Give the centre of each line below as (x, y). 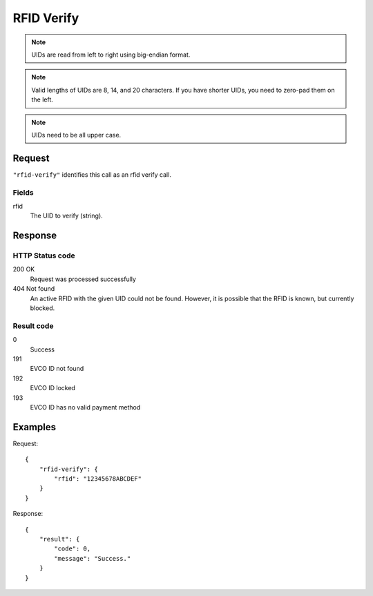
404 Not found (34, 289)
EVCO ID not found (57, 369)
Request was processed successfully (83, 279)
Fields (23, 192)
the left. (42, 99)
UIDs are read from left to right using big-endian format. (111, 55)
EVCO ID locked (53, 388)
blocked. (42, 308)
